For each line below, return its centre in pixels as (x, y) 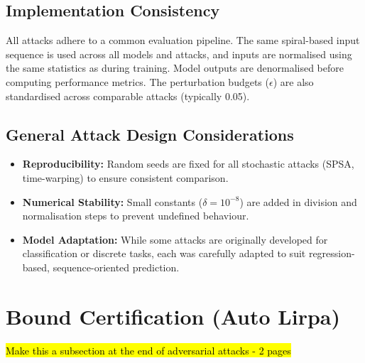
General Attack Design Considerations (150, 134)
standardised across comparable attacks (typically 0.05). (128, 96)
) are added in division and (298, 201)
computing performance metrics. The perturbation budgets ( (137, 81)
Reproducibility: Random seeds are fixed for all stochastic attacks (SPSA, (188, 164)
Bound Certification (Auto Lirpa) (173, 316)
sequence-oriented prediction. (116, 267)
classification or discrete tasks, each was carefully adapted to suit (164, 253)
